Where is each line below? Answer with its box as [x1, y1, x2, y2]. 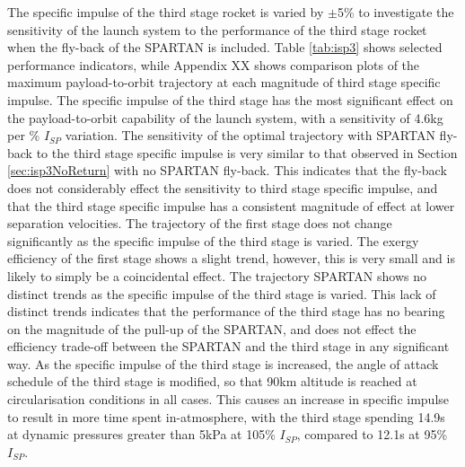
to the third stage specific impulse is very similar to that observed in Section [36, 143, 458, 162]
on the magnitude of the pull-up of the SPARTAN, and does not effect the [7, 319, 417, 338]
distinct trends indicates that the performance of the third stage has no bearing [7, 302, 445, 321]
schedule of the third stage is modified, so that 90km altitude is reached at [7, 372, 417, 391]
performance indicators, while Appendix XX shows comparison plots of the [7, 55, 420, 74]
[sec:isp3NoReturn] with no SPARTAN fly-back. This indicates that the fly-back [7, 161, 447, 180]
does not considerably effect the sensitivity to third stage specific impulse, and [7, 178, 438, 197]
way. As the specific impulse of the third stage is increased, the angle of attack [7, 354, 439, 373]
